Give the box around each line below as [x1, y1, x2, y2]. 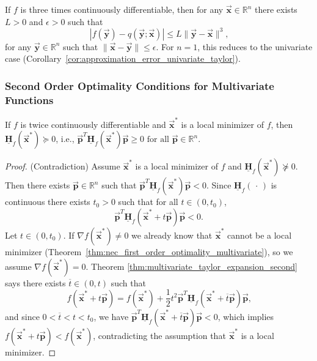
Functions [5, 92, 54, 107]
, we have [93, 310, 129, 322]
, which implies [217, 310, 274, 322]
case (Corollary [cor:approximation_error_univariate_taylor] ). [5, 52, 241, 65]
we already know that [131, 228, 213, 241]
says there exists [5, 276, 66, 289]
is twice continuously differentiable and [20, 117, 166, 130]
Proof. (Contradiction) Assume [5, 160, 120, 173]
